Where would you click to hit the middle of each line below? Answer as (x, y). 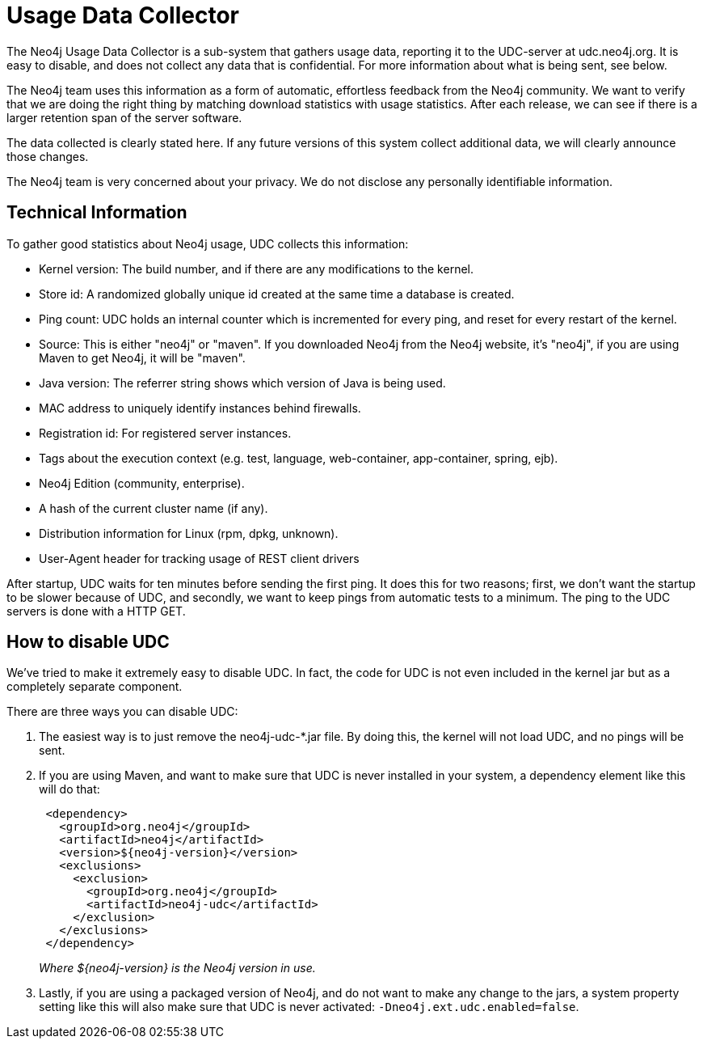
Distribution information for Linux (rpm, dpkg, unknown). (189, 533)
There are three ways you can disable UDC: (122, 712)
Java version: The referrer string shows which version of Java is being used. (242, 383)
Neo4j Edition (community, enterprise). (142, 483)
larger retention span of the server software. (124, 117)
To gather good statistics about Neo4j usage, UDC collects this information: (208, 243)
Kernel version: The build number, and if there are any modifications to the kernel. (256, 269)
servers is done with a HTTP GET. (96, 611)
